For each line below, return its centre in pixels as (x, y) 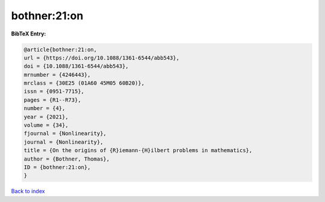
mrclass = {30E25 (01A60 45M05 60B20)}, (84, 83)
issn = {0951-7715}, (54, 91)
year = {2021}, (46, 117)
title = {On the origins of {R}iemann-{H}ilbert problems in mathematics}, (138, 151)
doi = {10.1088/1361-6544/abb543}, (76, 66)
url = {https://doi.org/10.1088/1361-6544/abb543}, (102, 58)
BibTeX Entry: (29, 34)
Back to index (28, 191)
